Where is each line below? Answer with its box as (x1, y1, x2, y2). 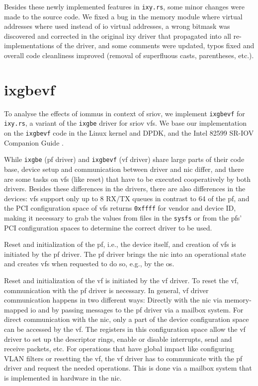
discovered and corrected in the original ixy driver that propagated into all (4, 30, 231, 41)
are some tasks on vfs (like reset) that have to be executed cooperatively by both (4, 173, 251, 184)
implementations (4, 40, 54, 51)
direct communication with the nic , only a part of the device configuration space (4, 314, 249, 324)
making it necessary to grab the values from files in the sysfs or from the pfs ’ (4, 213, 242, 223)
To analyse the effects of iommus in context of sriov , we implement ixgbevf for (4, 108, 245, 118)
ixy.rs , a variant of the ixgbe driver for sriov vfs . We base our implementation (4, 118, 247, 128)
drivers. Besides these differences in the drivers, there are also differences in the (4, 183, 246, 194)
